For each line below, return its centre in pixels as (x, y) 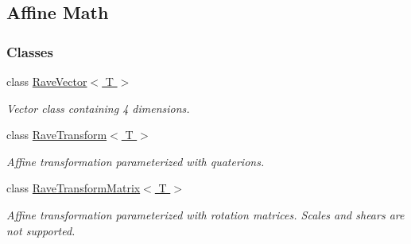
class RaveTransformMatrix (74, 188)
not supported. (41, 230)
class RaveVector (47, 81)
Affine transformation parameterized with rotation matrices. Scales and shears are (205, 214)
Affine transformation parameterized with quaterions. (136, 161)
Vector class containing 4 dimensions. (98, 108)
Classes (30, 51)
